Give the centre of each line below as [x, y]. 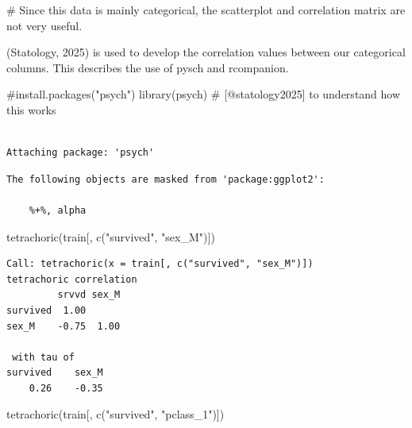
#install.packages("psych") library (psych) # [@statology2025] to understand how [204, 94]
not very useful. [44, 25]
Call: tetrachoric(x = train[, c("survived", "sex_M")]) [160, 264]
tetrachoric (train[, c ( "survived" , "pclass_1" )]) [116, 414]
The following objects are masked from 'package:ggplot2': [166, 179]
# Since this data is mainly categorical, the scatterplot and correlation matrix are [206, 10]
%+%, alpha [58, 210]
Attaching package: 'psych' [81, 153]
